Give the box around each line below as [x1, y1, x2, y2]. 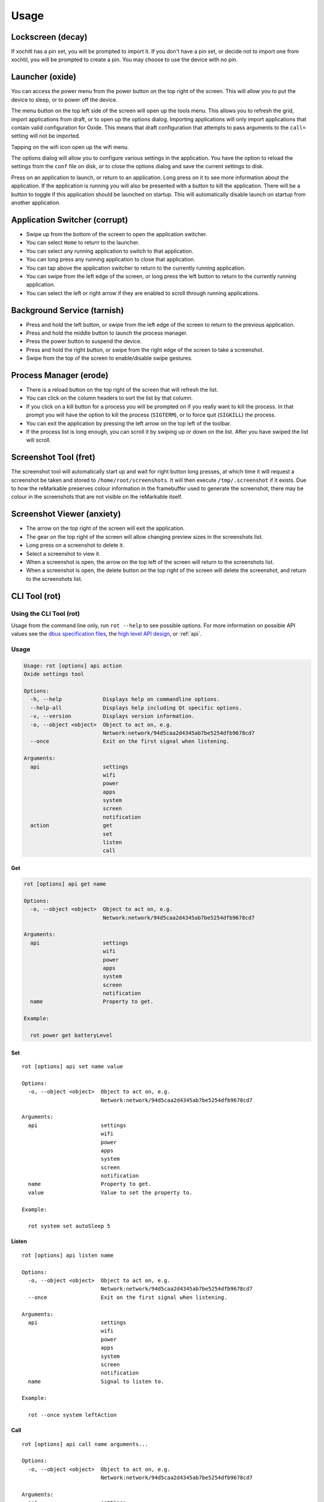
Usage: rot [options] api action [23, 662, 122, 669]
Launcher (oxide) [11, 72, 77, 82]
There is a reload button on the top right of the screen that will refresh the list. [26, 386, 218, 394]
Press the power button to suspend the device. [26, 338, 142, 345]
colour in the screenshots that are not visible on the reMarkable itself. [11, 493, 183, 500]
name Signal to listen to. [28, 1378, 164, 1385]
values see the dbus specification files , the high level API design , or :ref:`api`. [11, 630, 202, 637]
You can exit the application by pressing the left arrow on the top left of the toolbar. [26, 419, 232, 427]
